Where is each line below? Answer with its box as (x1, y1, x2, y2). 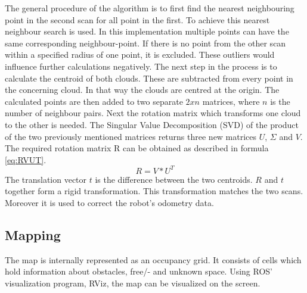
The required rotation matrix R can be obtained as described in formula (5, 142, 269, 154)
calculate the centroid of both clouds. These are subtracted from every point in (5, 71, 293, 84)
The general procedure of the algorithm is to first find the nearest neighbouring (5, 2, 294, 14)
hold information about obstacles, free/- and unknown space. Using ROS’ (5, 265, 273, 278)
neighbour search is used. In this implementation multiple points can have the (5, 25, 289, 38)
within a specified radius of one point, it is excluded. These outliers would (5, 48, 275, 61)
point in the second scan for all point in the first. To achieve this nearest (5, 13, 270, 26)
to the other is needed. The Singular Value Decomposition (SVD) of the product (5, 118, 299, 130)
